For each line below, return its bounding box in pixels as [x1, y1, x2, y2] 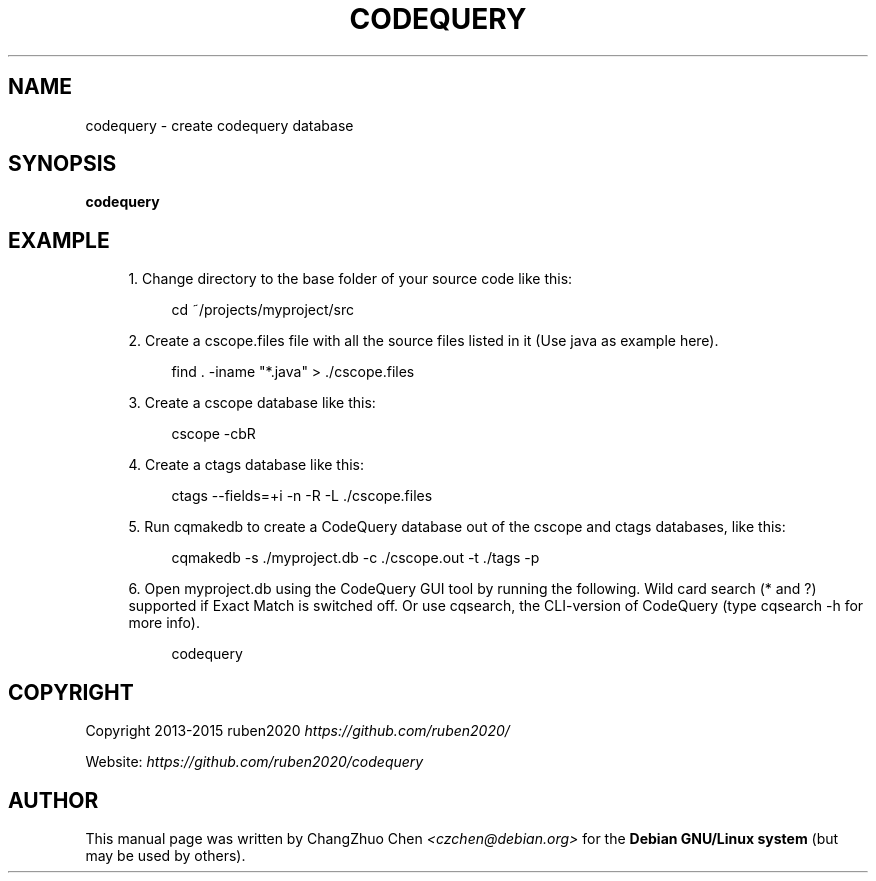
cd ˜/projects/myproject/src [171, 301, 354, 319]
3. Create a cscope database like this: [128, 394, 376, 412]
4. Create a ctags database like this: [128, 456, 365, 474]
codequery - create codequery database [85, 116, 354, 134]
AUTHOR [8, 787, 99, 813]
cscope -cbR [171, 425, 256, 443]
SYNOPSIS [8, 151, 117, 177]
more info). [128, 614, 200, 632]
